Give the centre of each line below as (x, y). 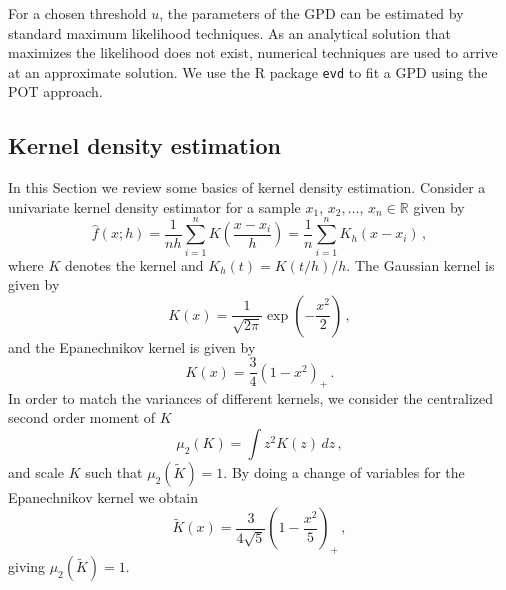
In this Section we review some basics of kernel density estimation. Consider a (247, 187)
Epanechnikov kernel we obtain (103, 496)
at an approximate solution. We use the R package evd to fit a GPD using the (248, 71)
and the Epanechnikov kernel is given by (132, 346)
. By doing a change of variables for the (344, 471)
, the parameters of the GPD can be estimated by (311, 13)
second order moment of (82, 417)
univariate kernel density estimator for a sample (154, 206)
